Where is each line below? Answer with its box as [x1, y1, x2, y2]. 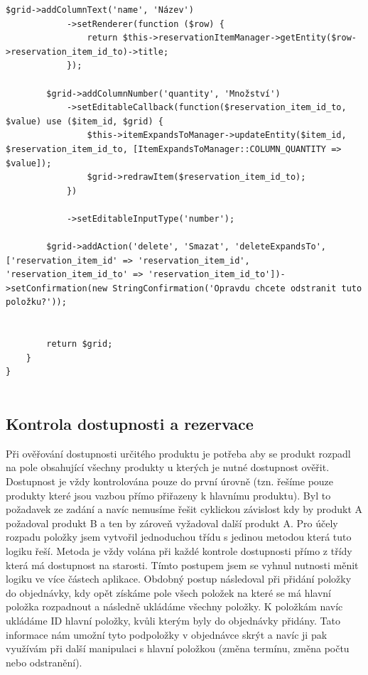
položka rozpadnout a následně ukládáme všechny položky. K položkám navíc [6, 599, 343, 614]
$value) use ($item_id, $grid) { [6, 116, 163, 126]
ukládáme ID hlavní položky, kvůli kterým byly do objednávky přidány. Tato [6, 612, 340, 627]
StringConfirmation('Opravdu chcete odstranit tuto [112, 283, 362, 293]
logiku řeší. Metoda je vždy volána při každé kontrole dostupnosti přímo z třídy [6, 543, 352, 558]
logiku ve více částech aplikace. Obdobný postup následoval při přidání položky [6, 571, 352, 586]
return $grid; [46, 339, 113, 350]
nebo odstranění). [6, 654, 82, 669]
